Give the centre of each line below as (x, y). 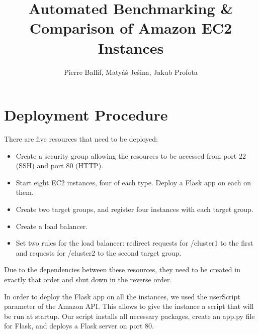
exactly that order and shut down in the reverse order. (88, 279)
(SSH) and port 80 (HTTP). (60, 165)
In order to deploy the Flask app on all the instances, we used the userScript (122, 296)
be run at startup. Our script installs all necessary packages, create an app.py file (129, 316)
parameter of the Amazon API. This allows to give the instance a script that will (129, 306)
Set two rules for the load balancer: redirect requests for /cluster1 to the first (135, 243)
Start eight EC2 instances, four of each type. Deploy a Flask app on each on (133, 182)
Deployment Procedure (86, 115)
